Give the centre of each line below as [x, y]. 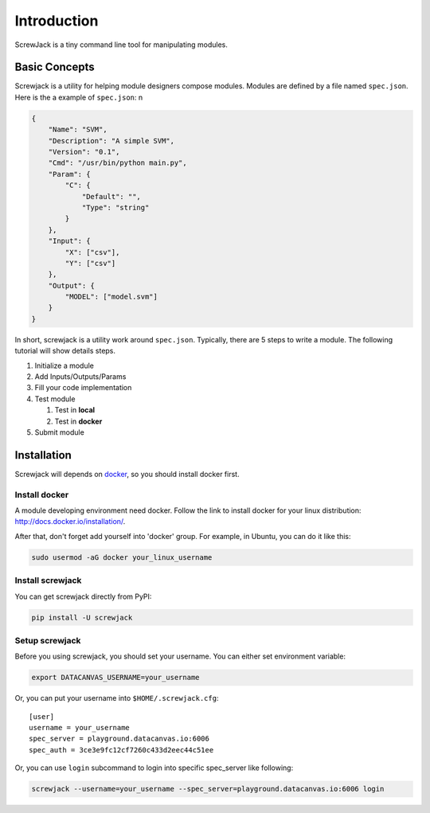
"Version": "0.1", [84, 152]
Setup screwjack [48, 640]
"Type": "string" [115, 207]
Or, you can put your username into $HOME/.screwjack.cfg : [117, 698]
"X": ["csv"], [92, 252]
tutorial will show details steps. [65, 351]
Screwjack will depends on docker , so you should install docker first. [127, 474]
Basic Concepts [55, 67]
